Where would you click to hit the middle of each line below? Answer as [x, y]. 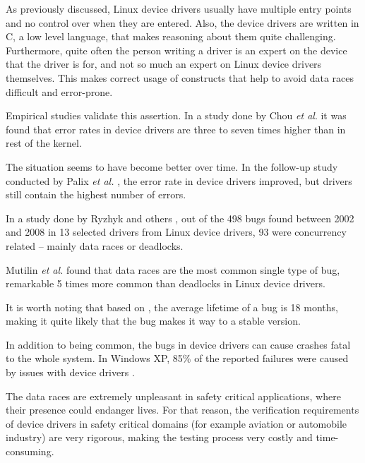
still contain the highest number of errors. [96, 194]
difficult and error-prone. [59, 91]
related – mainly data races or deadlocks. [95, 245]
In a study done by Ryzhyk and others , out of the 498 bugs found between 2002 [180, 218]
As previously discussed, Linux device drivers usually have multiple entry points [179, 8]
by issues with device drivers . [70, 372]
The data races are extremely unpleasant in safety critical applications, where [173, 396]
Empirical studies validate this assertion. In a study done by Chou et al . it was [176, 115]
